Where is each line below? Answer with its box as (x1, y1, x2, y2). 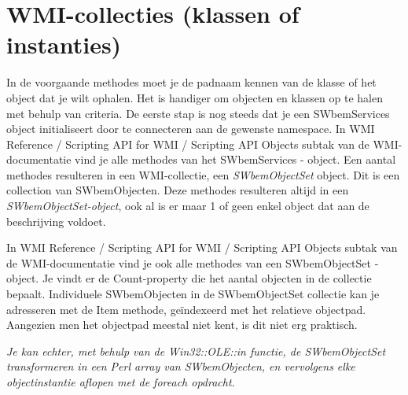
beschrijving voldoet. (6, 212, 106, 229)
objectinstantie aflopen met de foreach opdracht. (6, 374, 235, 389)
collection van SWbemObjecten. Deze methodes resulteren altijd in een (6, 182, 349, 198)
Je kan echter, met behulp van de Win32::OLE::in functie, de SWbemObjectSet (6, 342, 386, 359)
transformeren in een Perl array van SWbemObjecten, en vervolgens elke (6, 358, 355, 375)
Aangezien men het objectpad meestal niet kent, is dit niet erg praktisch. (6, 316, 358, 333)
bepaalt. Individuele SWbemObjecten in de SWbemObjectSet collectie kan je (6, 286, 380, 302)
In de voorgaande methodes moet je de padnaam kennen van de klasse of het (6, 74, 377, 90)
